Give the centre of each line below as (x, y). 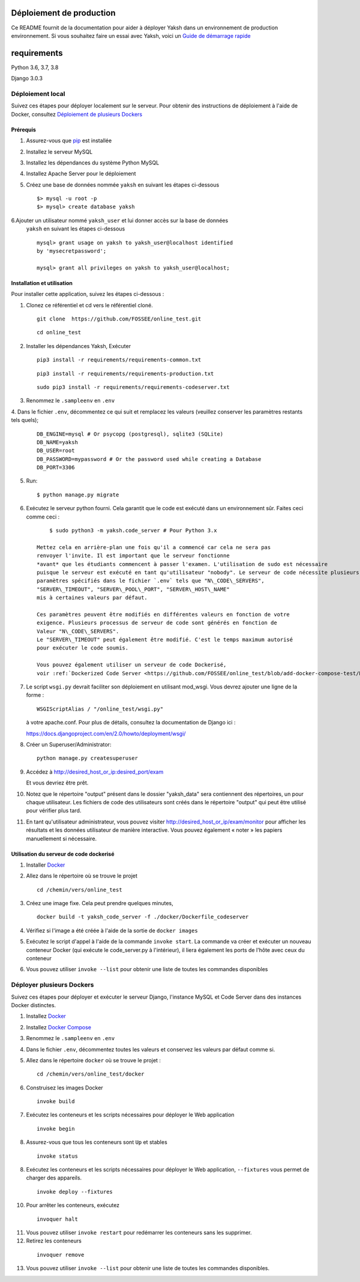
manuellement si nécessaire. (61, 838)
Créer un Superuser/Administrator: (69, 745)
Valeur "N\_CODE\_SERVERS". (78, 631)
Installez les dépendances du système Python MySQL (93, 163)
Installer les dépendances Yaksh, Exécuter (79, 346)
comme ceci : (43, 517)
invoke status (57, 1156)
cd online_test (59, 333)
